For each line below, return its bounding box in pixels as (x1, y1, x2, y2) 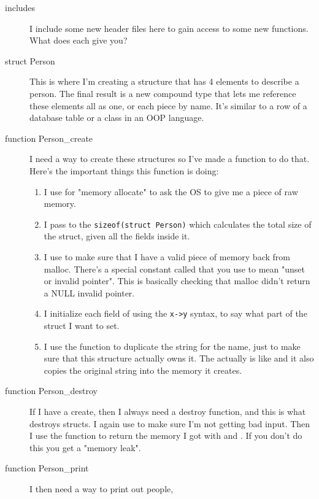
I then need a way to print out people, (29, 482, 174, 495)
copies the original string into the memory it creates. (44, 363, 242, 376)
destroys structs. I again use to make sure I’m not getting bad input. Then (29, 417, 310, 430)
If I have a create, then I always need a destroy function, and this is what (29, 404, 306, 417)
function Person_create (5, 131, 93, 144)
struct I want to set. (44, 319, 120, 331)
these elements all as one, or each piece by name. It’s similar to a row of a (29, 99, 307, 112)
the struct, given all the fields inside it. (44, 230, 190, 242)
